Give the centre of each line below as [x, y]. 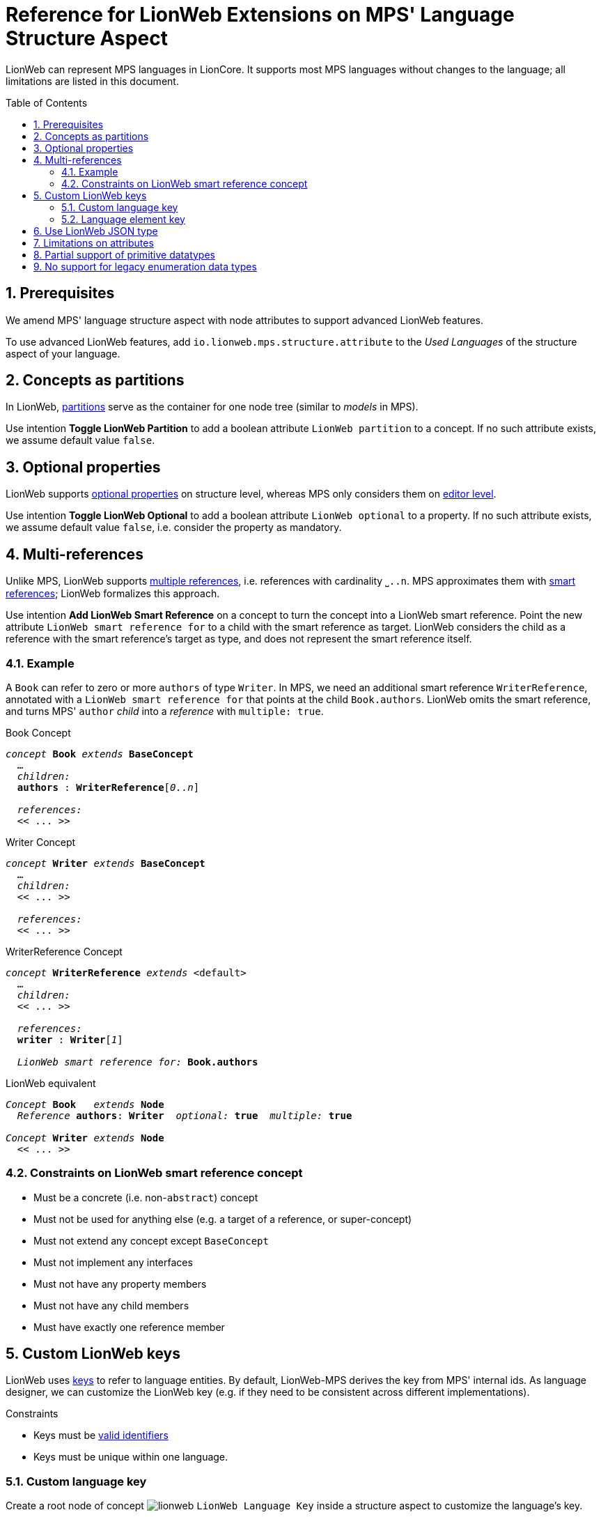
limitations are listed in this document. [92, 81]
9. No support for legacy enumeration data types [145, 266]
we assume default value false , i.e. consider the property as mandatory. [174, 528]
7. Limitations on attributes [94, 242]
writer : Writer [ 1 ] [70, 1039]
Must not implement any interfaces [113, 1262]
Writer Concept [41, 842]
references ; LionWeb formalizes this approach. [113, 594]
